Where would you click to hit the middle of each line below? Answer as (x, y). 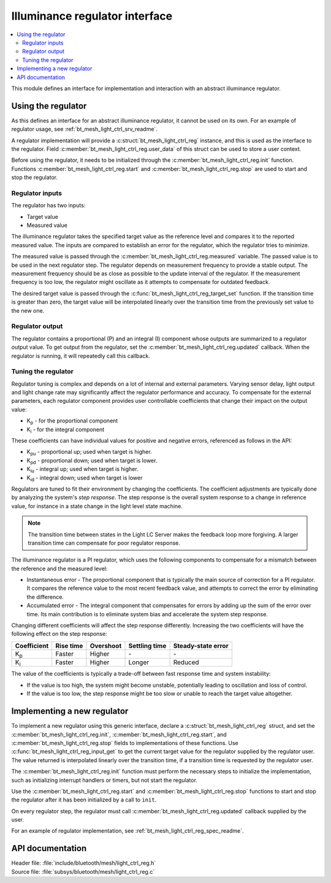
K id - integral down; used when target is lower (85, 478)
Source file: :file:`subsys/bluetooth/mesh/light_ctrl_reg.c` (83, 871)
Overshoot (106, 646)
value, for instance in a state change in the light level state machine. (97, 506)
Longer (139, 662)
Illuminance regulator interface (92, 16)
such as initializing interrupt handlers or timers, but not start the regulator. (104, 780)
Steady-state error (201, 646)
